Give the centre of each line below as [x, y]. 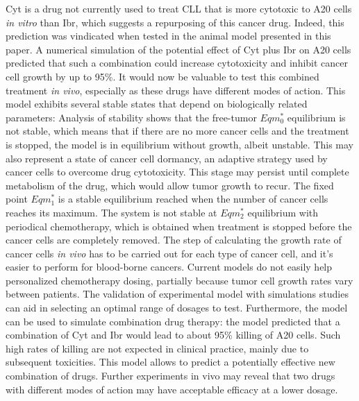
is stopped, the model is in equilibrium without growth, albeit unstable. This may [180, 144]
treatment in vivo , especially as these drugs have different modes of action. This [176, 90]
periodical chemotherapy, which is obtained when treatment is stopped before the [179, 226]
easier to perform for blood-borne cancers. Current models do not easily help [169, 267]
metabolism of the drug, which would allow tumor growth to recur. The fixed [170, 185]
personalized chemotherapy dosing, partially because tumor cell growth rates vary [179, 280]
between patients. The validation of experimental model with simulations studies [177, 294]
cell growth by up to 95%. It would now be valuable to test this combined [162, 76]
